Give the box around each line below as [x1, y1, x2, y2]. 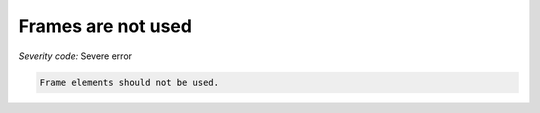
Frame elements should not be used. [39, 76, 220, 88]
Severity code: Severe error [18, 50, 133, 62]
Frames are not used [18, 15, 192, 37]
